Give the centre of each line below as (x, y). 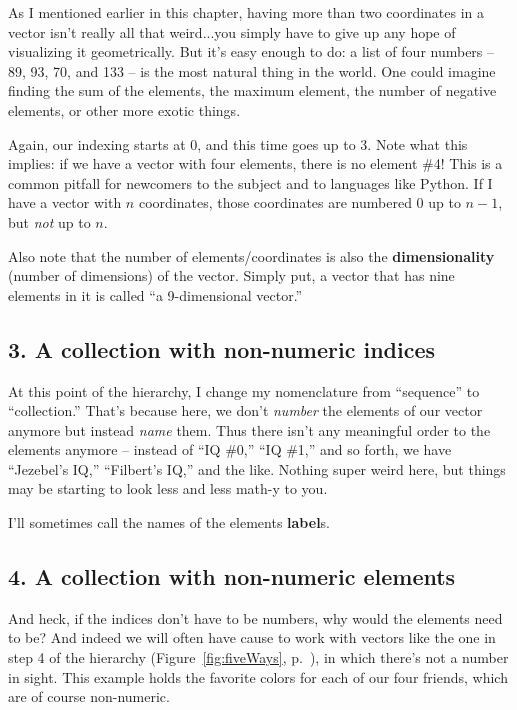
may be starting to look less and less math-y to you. (168, 488)
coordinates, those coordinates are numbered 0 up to (299, 202)
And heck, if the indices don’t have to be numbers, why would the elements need (255, 617)
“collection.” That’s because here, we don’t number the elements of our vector (245, 410)
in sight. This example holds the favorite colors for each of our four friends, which (258, 676)
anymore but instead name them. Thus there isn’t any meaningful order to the (249, 429)
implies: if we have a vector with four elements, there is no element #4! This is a (255, 163)
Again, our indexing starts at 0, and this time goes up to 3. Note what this (238, 143)
